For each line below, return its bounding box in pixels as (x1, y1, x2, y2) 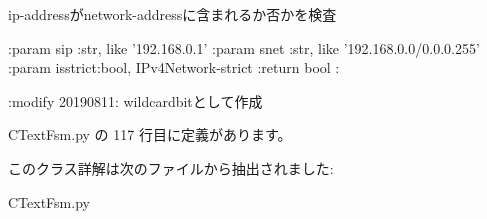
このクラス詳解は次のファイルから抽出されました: (8, 157, 334, 178)
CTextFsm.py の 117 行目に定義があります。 (8, 124, 292, 145)
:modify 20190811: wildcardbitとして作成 (8, 90, 263, 111)
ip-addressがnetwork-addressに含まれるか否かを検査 (8, 4, 337, 24)
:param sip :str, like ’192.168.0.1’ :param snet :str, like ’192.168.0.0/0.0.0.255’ (8, 37, 480, 58)
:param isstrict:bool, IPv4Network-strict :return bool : (8, 57, 340, 78)
